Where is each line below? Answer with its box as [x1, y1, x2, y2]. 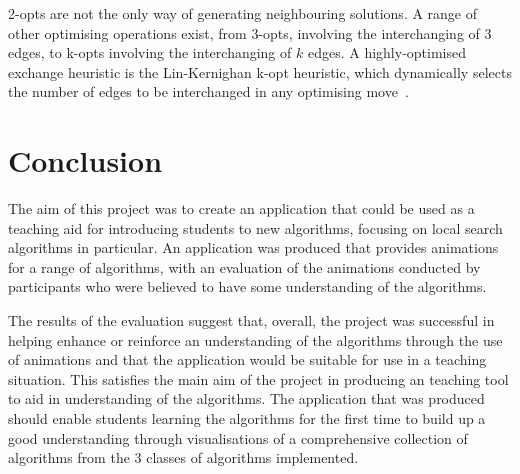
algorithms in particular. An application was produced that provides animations [8, 237, 499, 258]
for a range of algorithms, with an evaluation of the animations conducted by [8, 256, 481, 277]
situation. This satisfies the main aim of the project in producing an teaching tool [8, 368, 509, 389]
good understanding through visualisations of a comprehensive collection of [8, 427, 468, 448]
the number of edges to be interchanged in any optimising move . [8, 81, 409, 102]
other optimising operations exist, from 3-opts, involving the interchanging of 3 [8, 22, 492, 43]
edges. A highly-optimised [307, 42, 466, 63]
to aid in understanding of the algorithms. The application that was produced [8, 388, 485, 409]
